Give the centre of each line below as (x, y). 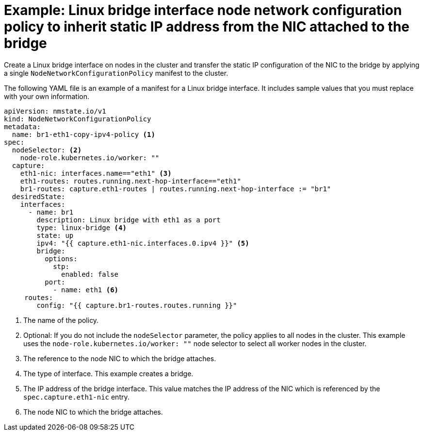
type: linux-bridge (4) (81, 227)
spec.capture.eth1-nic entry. (76, 397)
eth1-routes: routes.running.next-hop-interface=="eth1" (130, 181)
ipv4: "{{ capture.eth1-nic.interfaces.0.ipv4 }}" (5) (143, 243)
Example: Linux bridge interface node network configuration (203, 10)
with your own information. (47, 96)
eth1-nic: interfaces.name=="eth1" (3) (96, 173)
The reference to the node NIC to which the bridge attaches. (120, 358)
